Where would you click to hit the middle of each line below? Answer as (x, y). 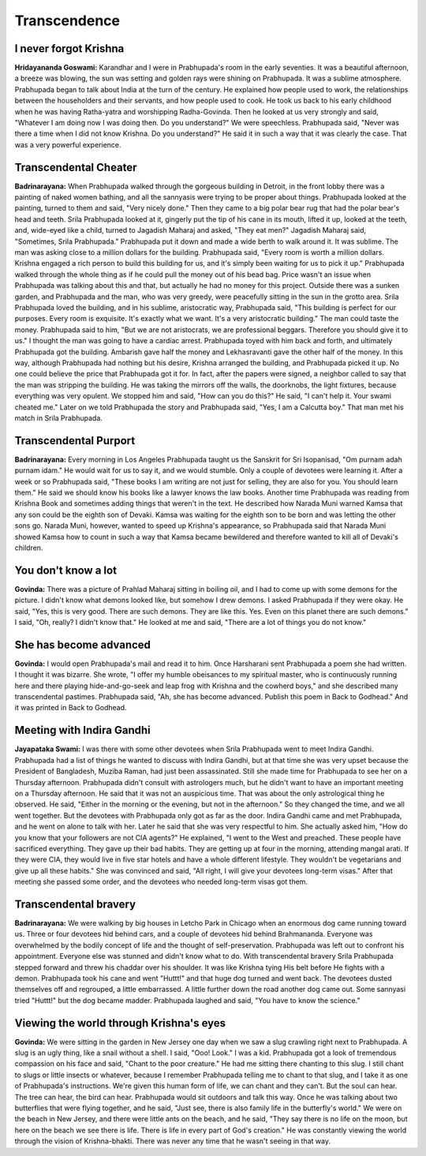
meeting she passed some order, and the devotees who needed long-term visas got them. (161, 882)
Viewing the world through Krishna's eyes (120, 1023)
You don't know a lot (66, 570)
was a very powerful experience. (68, 144)
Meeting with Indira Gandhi (82, 730)
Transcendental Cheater (76, 167)
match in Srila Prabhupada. (58, 417)
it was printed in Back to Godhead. (71, 708)
